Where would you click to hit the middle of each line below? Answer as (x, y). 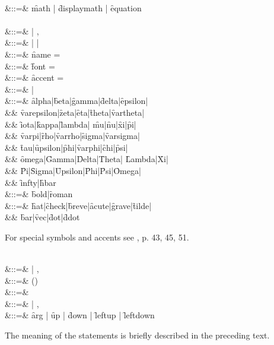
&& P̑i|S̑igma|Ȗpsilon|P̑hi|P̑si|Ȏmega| (73, 170)
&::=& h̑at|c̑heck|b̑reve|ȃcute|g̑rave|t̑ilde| (78, 205)
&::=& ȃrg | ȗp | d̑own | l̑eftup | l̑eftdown (80, 315)
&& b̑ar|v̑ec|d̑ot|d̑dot (42, 217)
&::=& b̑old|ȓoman (39, 194)
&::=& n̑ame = (33, 54)
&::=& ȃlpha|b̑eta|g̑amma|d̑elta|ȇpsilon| (77, 101)
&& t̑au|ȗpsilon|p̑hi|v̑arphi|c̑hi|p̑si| (66, 147)
